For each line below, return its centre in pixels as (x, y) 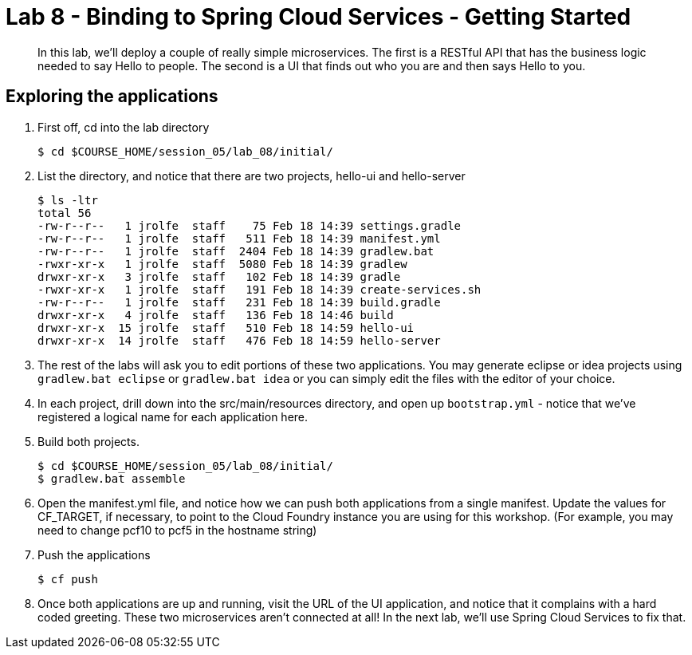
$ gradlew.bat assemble (112, 478)
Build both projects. (88, 441)
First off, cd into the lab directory (124, 127)
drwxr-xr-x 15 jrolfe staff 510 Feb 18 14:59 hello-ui (226, 327)
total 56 (65, 213)
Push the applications (94, 554)
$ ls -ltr (68, 200)
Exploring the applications (112, 97)
